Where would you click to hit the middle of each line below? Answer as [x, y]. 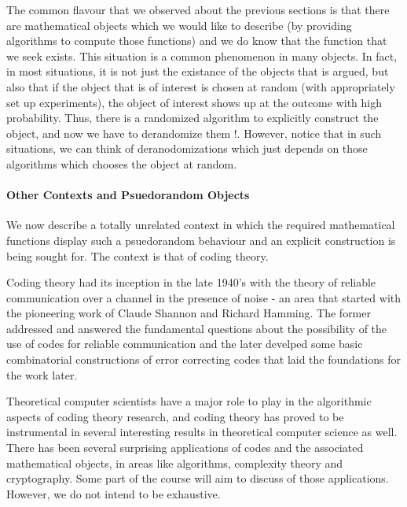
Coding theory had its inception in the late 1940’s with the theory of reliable [191, 282]
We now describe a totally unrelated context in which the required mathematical [201, 225]
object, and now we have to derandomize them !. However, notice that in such [194, 133]
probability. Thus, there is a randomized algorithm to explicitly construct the [192, 118]
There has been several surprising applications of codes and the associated [185, 448]
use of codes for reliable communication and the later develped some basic [185, 344]
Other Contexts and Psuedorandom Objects [128, 195]
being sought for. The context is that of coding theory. [137, 255]
